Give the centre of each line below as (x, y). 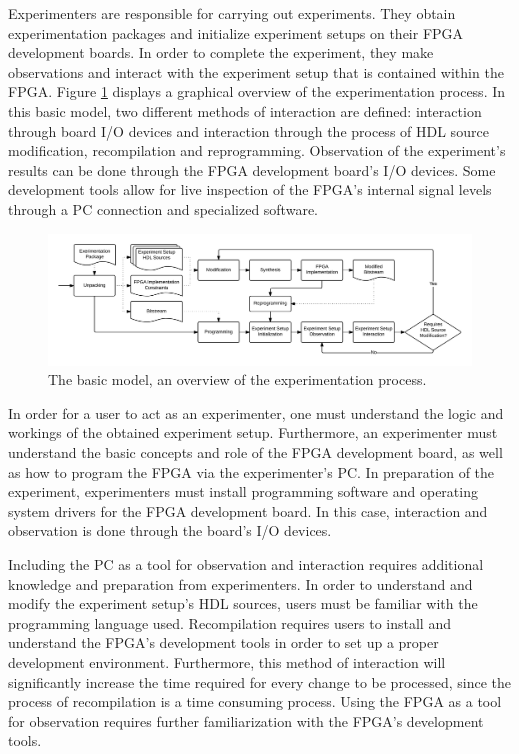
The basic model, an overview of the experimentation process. (237, 379)
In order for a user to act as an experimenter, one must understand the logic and (256, 412)
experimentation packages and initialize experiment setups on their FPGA (236, 32)
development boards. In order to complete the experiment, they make (221, 52)
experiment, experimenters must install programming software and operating (243, 491)
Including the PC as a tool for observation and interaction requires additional (246, 563)
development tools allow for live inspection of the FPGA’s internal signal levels (250, 189)
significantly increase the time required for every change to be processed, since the (260, 681)
